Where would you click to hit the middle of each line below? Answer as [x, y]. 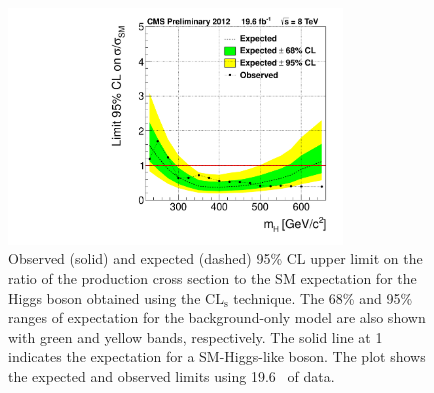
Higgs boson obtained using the [104, 297]
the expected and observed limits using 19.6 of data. [171, 375]
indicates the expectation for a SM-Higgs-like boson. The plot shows [217, 356]
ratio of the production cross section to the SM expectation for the [212, 277]
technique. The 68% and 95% [323, 297]
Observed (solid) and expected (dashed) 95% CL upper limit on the [215, 258]
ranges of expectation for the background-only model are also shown [217, 317]
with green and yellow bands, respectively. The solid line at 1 [195, 336]
